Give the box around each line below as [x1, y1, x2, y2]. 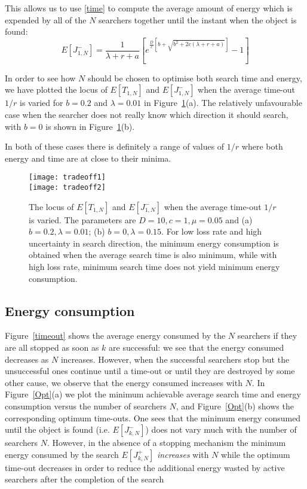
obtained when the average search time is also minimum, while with [29, 248, 277, 261]
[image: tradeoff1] [29, 173, 106, 182]
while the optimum [221, 448, 290, 460]
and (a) [225, 213, 253, 226]
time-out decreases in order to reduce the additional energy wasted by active [5, 461, 285, 473]
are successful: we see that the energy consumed [109, 341, 284, 354]
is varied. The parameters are [29, 213, 136, 226]
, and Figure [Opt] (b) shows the [176, 399, 294, 412]
